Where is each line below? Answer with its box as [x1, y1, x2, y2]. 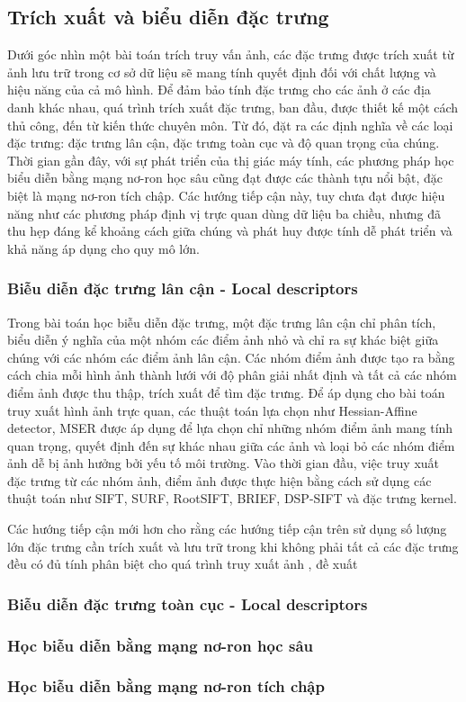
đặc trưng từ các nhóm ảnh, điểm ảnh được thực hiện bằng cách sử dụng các [7, 471, 432, 490]
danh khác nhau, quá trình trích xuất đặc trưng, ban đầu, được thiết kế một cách [7, 97, 459, 116]
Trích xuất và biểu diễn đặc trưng [7, 3, 329, 31]
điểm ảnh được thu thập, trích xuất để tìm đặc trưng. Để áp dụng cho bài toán [7, 382, 445, 401]
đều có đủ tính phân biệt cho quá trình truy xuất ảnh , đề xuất [7, 554, 358, 573]
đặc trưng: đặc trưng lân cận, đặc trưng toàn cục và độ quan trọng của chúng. [7, 133, 440, 152]
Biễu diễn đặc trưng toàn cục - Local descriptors [7, 592, 368, 615]
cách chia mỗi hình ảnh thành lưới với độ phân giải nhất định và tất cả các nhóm [7, 365, 457, 384]
